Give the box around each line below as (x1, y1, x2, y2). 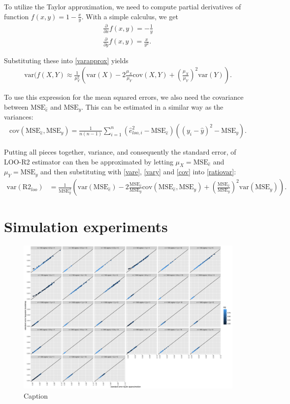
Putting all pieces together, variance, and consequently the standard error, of (4, 146, 236, 157)
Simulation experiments (4, 216, 168, 237)
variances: (4, 112, 33, 122)
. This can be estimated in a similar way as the (81, 101, 224, 112)
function (4, 11, 29, 21)
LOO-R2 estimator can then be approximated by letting (4, 156, 173, 166)
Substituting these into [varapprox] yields (4, 55, 129, 65)
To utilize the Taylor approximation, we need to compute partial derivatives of (4, 1, 241, 11)
